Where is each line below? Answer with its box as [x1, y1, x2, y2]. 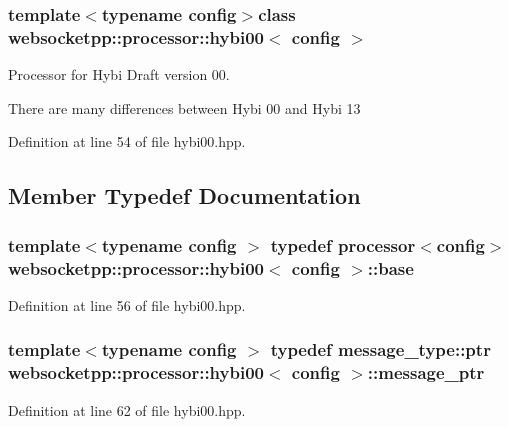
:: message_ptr [367, 360, 485, 385]
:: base [367, 255, 414, 280]
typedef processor [270, 232, 416, 257]
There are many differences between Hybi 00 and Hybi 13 [8, 97, 361, 118]
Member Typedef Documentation [8, 180, 361, 211]
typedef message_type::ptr [270, 337, 491, 362]
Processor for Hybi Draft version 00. [8, 64, 230, 85]
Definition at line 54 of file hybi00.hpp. [8, 131, 246, 152]
